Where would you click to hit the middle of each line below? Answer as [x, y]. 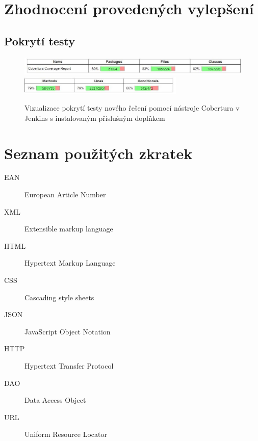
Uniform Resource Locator [66, 434]
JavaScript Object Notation [68, 331]
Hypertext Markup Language [70, 263]
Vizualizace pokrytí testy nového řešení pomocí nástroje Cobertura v [132, 108]
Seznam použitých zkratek [98, 153]
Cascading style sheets [59, 297]
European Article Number [65, 194]
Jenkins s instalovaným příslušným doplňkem [95, 118]
